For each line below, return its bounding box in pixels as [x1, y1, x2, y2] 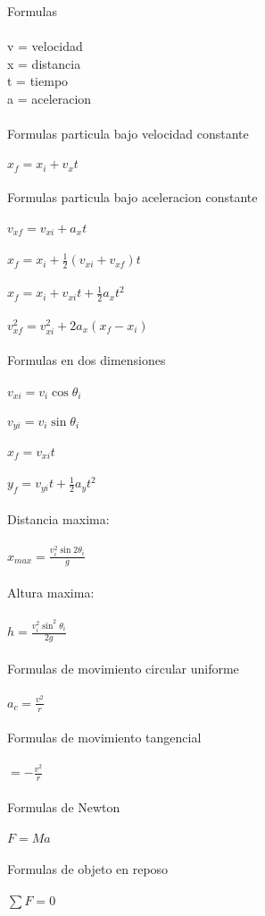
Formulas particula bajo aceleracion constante [7, 188, 258, 207]
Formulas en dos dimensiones [7, 351, 166, 369]
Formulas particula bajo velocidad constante [7, 124, 249, 143]
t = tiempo [7, 72, 69, 90]
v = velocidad [7, 37, 83, 55]
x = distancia [7, 54, 81, 72]
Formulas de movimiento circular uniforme [7, 658, 239, 677]
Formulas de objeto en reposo [7, 859, 169, 878]
